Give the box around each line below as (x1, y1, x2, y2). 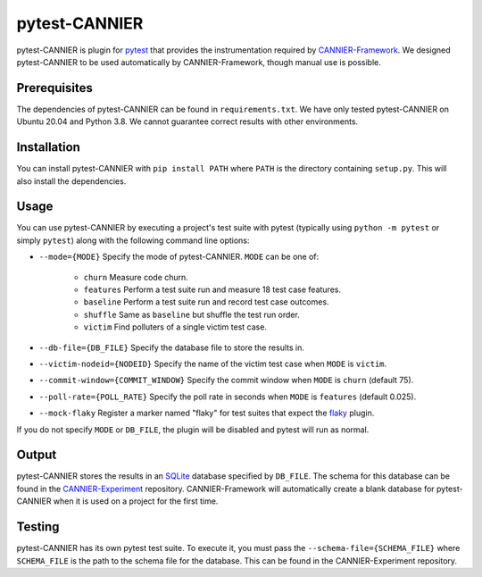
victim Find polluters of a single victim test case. (83, 322, 268, 332)
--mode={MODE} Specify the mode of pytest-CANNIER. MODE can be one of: (38, 251, 320, 263)
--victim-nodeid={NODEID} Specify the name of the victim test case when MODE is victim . (38, 358, 387, 369)
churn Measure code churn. (83, 272, 189, 282)
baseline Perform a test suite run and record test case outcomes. (83, 297, 329, 307)
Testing (16, 519, 60, 535)
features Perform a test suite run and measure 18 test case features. (83, 284, 341, 295)
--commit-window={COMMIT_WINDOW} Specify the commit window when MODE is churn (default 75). (38, 375, 414, 386)
